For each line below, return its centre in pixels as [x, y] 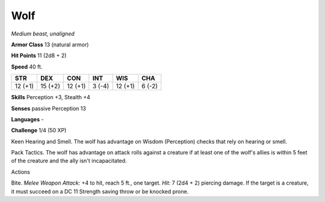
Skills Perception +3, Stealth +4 [51, 97]
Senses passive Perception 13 [49, 108]
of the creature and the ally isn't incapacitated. [69, 161]
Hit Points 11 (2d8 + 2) [39, 56]
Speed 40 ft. [27, 67]
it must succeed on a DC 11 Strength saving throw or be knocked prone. [100, 191]
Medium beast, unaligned [43, 34]
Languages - [27, 119]
